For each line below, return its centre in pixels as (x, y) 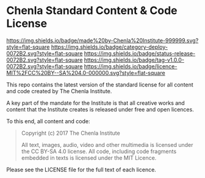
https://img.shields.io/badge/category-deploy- (109, 47)
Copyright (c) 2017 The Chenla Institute (70, 133)
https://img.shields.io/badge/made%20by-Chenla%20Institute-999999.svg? (103, 40)
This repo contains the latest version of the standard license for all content (100, 84)
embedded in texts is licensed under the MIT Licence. (89, 158)
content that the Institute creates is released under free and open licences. (100, 109)
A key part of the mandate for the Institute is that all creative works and (95, 103)
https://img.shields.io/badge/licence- (131, 66)
